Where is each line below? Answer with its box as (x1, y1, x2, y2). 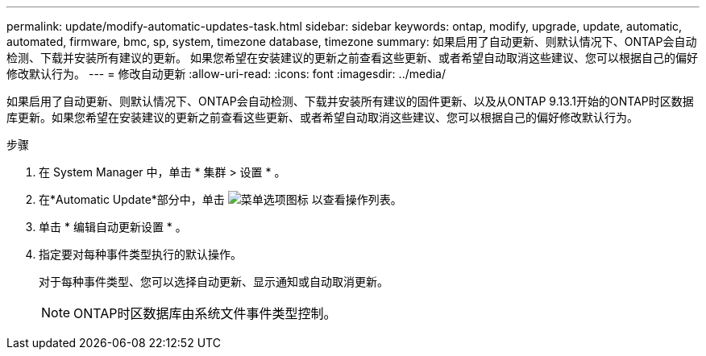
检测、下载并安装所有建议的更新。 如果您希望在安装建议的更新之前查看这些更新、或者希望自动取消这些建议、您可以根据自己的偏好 (6, 51, 698, 64)
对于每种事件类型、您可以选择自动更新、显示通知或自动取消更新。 (39, 275, 388, 288)
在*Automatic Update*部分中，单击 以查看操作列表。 (39, 192, 402, 206)
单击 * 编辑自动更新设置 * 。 (39, 220, 187, 234)
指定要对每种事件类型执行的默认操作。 (39, 247, 242, 261)
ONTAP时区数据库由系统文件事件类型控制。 (73, 305, 337, 321)
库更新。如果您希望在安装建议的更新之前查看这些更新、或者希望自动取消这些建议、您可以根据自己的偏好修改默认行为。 (6, 110, 638, 124)
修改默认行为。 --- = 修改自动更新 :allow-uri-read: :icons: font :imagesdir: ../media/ (6, 67, 446, 81)
